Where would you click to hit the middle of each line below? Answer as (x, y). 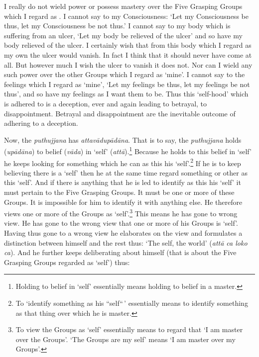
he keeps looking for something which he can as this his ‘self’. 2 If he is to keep (123, 162)
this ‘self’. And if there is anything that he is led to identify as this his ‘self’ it (123, 182)
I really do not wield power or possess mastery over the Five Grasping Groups (123, 6)
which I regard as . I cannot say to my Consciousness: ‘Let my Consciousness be (126, 16)
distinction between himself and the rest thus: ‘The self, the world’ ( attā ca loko (126, 242)
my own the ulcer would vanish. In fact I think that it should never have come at (128, 54)
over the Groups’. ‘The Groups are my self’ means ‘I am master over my (126, 339)
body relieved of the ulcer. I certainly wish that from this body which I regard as (128, 45)
